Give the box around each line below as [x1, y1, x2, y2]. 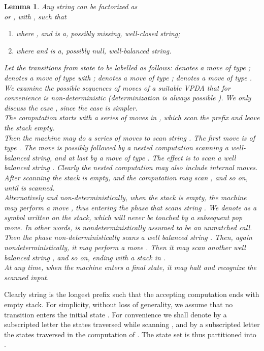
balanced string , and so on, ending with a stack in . [4, 252, 166, 262]
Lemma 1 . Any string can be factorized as [4, 1, 138, 11]
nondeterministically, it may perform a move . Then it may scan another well [4, 242, 246, 253]
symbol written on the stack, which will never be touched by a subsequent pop [4, 212, 243, 223]
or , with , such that [4, 11, 67, 21]
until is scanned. [4, 182, 55, 193]
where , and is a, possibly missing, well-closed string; [16, 28, 180, 39]
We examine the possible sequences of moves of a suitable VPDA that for [4, 82, 230, 93]
